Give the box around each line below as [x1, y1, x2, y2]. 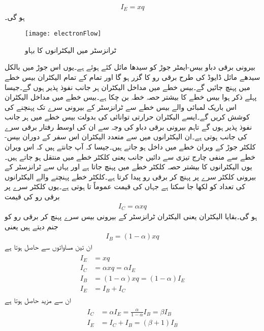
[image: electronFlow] [25, 30, 102, 38]
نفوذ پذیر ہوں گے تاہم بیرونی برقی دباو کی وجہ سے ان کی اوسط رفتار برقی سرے [5, 121, 252, 132]
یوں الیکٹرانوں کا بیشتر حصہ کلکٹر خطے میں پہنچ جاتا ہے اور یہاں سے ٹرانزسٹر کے [5, 161, 252, 172]
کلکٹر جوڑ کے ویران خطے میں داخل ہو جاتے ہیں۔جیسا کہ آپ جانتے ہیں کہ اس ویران [5, 141, 256, 152]
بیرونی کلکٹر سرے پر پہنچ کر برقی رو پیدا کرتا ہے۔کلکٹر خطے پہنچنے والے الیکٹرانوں [5, 171, 256, 182]
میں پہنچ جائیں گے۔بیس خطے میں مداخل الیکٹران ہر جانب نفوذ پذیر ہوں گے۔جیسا [5, 81, 250, 92]
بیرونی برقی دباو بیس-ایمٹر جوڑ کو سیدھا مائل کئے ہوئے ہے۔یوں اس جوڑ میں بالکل [5, 62, 255, 72]
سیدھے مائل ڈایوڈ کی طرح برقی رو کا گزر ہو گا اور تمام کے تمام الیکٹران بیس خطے [5, 71, 260, 82]
